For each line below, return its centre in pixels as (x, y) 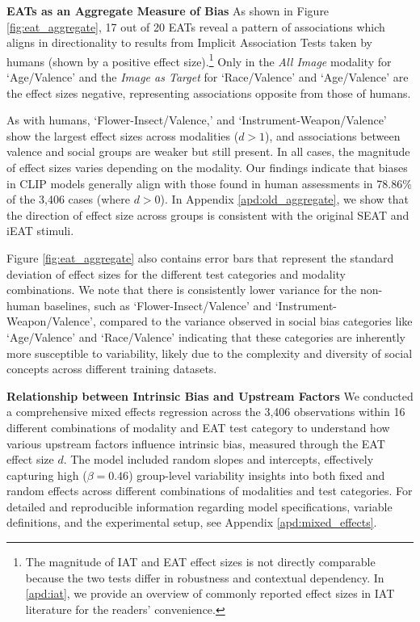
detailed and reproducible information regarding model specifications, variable (199, 506)
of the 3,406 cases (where (68, 199)
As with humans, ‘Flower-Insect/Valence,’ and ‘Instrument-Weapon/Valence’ (197, 120)
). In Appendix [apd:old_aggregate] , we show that (284, 199)
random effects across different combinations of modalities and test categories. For (210, 491)
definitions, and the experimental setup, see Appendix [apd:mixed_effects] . (192, 522)
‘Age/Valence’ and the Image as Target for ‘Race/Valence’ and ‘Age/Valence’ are (208, 77)
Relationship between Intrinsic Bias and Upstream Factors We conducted (210, 395)
